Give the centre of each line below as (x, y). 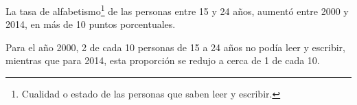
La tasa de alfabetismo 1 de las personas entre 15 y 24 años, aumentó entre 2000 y (177, 10)
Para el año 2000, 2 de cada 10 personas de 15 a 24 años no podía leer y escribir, (175, 47)
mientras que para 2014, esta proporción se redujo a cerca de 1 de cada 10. (163, 60)
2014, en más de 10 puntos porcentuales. (91, 24)
